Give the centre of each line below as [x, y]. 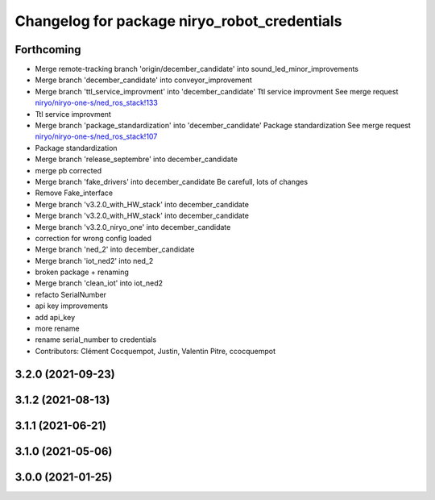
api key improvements [72, 306]
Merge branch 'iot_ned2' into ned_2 [94, 260]
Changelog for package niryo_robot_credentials [178, 21]
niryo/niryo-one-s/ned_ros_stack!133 [97, 103]
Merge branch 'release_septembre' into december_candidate [136, 159]
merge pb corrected [68, 170]
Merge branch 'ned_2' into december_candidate [115, 249]
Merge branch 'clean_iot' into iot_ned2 [99, 283]
